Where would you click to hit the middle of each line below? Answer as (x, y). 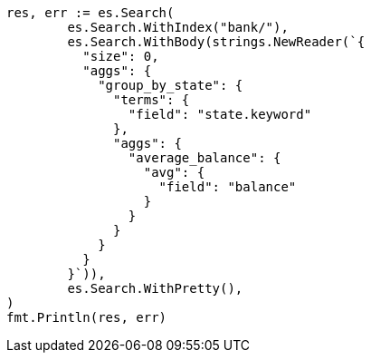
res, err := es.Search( (90, 13)
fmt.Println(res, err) (87, 317)
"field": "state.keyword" (220, 114)
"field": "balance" (228, 187)
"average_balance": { (205, 158)
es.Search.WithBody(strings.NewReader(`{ (216, 42)
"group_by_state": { (171, 85)
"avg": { (174, 172)
